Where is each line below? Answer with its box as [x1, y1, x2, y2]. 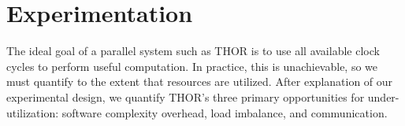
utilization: [6, 104, 59, 120]
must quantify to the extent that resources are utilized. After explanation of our [6, 73, 393, 90]
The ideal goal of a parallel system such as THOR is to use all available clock [6, 43, 380, 59]
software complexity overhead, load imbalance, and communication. [61, 104, 388, 120]
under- [367, 88, 399, 105]
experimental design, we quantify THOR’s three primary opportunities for [6, 88, 365, 105]
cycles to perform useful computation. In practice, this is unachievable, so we [6, 57, 378, 74]
